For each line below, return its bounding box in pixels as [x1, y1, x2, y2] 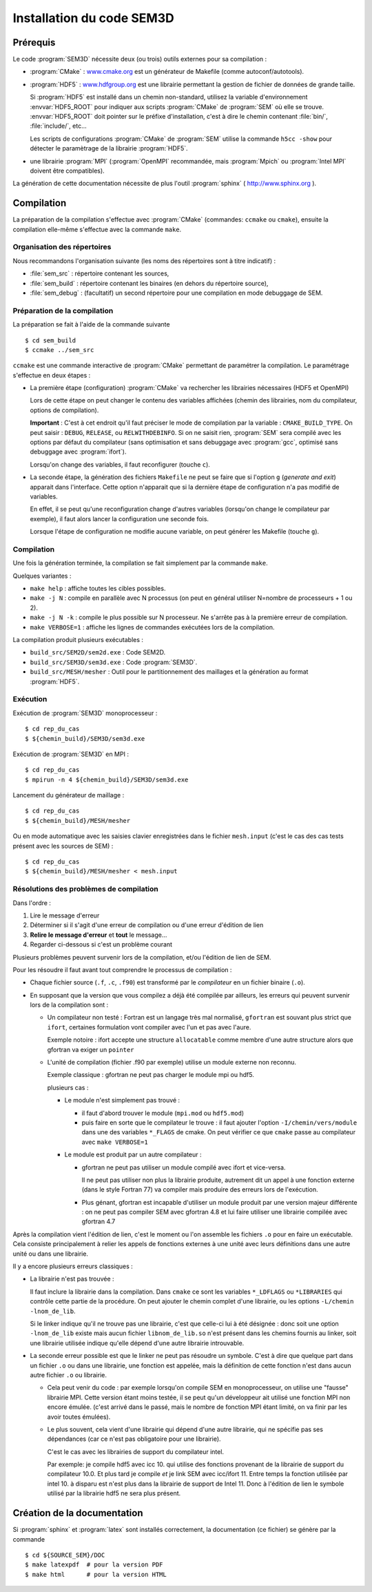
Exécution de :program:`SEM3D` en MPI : [12, 750, 129, 758]
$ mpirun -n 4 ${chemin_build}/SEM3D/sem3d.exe [25, 775, 189, 784]
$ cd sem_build [25, 336, 76, 344]
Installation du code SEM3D [12, 10, 175, 26]
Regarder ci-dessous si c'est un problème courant [30, 940, 172, 949]
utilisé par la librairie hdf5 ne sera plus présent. [47, 1489, 181, 1497]
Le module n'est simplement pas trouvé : [64, 1096, 180, 1105]
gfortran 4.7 [81, 1217, 116, 1225]
